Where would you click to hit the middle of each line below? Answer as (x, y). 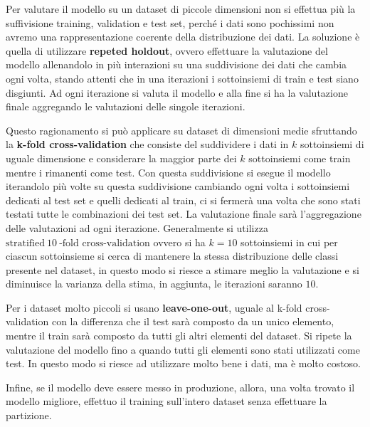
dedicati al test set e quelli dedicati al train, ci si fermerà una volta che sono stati (183, 200)
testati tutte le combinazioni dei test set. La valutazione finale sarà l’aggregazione (184, 214)
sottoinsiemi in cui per (289, 242)
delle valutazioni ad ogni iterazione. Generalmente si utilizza (137, 227)
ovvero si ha (179, 242)
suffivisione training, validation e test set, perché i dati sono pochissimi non (170, 22)
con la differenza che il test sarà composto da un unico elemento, (193, 321)
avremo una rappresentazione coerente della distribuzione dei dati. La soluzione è (183, 37)
